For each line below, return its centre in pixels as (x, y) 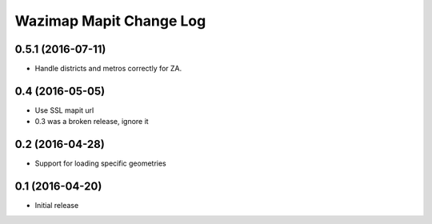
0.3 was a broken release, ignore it (92, 122)
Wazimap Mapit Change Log (110, 21)
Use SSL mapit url (64, 110)
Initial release (57, 206)
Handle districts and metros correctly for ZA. (108, 69)
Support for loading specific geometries (101, 163)
